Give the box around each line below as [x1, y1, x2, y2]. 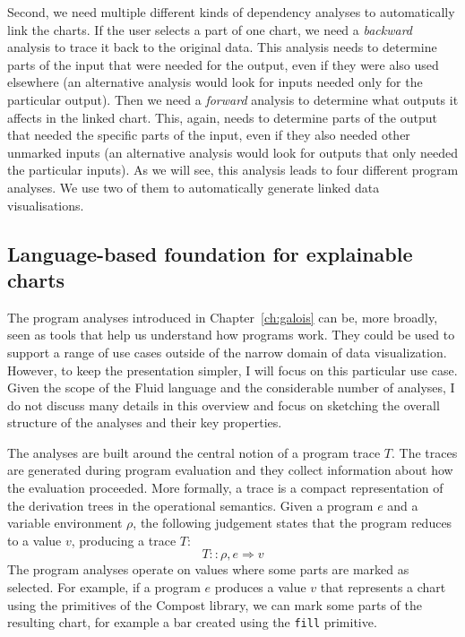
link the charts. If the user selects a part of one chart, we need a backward [7, 20, 413, 39]
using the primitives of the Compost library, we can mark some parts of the [7, 595, 422, 614]
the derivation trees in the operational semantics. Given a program [7, 495, 374, 514]
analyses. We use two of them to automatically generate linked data [7, 177, 380, 196]
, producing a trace [71, 530, 177, 549]
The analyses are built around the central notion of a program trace [7, 443, 381, 461]
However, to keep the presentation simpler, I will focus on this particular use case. [7, 360, 458, 379]
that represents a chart [320, 578, 446, 597]
